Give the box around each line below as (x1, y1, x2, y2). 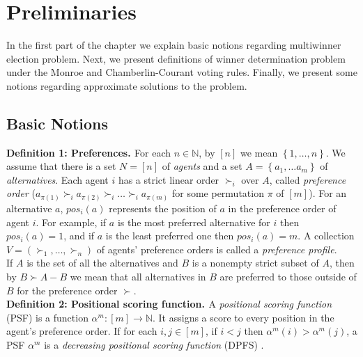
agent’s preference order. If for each (6, 324, 157, 338)
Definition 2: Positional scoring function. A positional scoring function (6, 296, 332, 311)
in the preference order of (228, 201, 337, 215)
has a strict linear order (118, 172, 219, 187)
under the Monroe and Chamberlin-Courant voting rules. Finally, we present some (6, 65, 357, 79)
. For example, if (36, 214, 107, 229)
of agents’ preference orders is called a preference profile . (96, 241, 337, 256)
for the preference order (17, 283, 118, 297)
